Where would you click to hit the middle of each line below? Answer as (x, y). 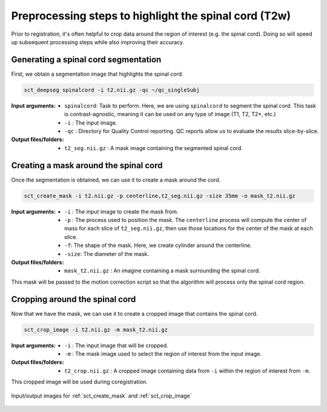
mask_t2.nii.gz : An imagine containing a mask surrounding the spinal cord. (162, 271)
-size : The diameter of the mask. (107, 253)
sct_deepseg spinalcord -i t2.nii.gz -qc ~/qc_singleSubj (112, 90)
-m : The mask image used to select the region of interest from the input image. (163, 354)
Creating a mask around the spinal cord (87, 165)
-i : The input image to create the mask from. (121, 211)
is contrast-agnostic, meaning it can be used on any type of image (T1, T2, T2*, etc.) (170, 114)
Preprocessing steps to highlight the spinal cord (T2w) (151, 16)
